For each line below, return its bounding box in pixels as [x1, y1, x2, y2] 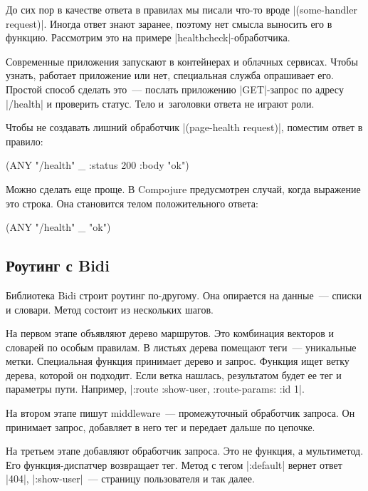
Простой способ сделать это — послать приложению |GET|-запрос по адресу [6, 81, 344, 96]
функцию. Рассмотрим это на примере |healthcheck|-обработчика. [6, 30, 290, 45]
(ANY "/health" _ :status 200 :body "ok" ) [6, 157, 189, 172]
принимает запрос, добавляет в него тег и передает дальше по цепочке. [6, 419, 315, 434]
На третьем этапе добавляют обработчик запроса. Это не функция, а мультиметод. [6, 443, 364, 458]
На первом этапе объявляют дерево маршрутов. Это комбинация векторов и [6, 326, 334, 341]
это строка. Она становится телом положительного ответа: [6, 195, 258, 210]
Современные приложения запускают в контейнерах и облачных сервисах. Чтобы [6, 53, 358, 68]
